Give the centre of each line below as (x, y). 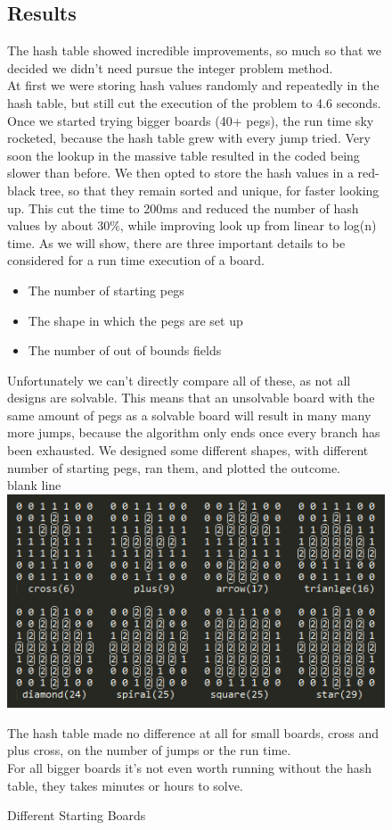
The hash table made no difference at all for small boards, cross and (193, 732)
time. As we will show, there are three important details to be (176, 242)
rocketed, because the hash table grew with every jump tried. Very (189, 138)
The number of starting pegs (106, 290)
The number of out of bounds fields (125, 350)
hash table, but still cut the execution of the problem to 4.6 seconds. (194, 102)
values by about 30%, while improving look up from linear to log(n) (192, 225)
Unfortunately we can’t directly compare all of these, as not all (179, 380)
